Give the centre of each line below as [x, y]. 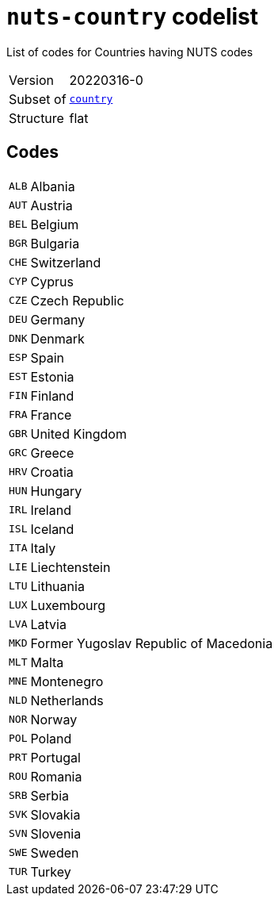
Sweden [55, 852]
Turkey [51, 871]
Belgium [55, 224]
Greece [52, 453]
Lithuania [57, 586]
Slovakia [55, 814]
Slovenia [56, 833]
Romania [56, 776]
